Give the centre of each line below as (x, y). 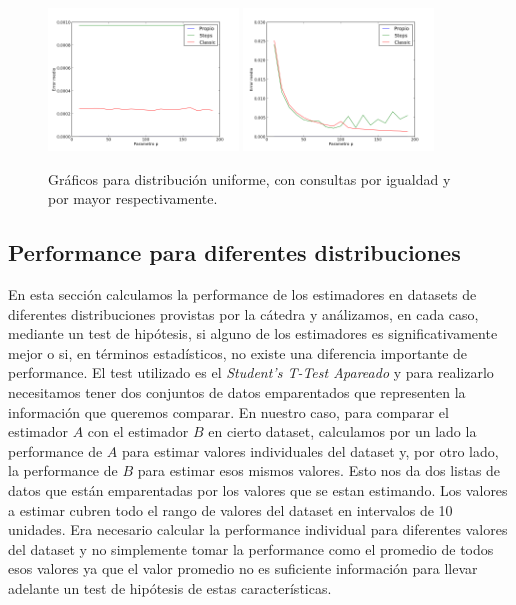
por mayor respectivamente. (133, 198)
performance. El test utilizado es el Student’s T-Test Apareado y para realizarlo (251, 372)
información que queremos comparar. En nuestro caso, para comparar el (228, 411)
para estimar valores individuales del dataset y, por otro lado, (310, 450)
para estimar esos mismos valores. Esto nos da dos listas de (319, 470)
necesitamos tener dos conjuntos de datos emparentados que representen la (237, 392)
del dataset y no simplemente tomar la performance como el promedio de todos (251, 548)
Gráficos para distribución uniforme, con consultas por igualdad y (249, 178)
